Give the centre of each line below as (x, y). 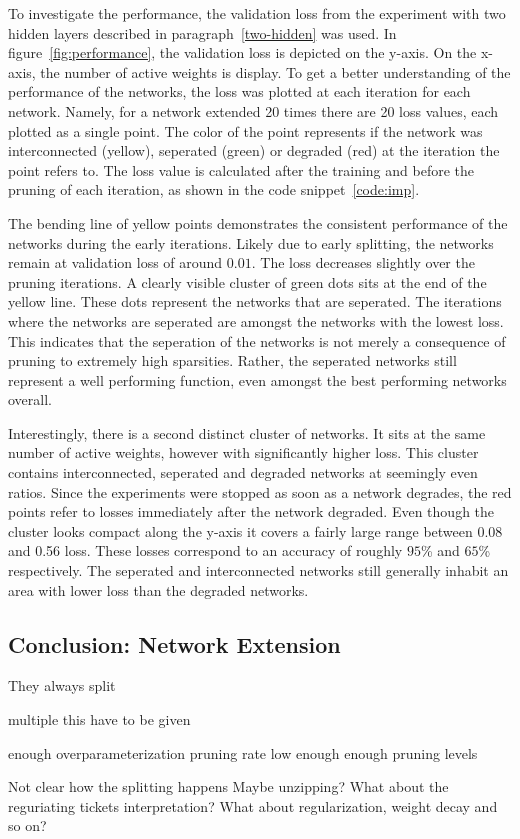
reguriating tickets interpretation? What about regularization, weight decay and (253, 805)
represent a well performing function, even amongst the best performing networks (257, 379)
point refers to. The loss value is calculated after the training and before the (241, 169)
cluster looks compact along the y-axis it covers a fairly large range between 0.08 (255, 530)
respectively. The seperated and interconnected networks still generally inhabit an (258, 570)
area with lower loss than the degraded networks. (158, 589)
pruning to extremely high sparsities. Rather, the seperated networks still (232, 360)
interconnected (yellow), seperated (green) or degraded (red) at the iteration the (254, 150)
